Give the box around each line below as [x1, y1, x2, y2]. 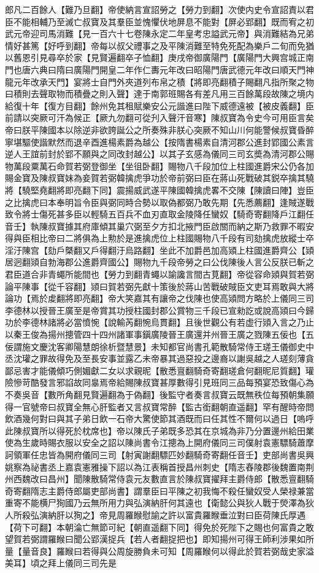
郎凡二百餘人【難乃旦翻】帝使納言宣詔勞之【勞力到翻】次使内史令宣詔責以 [5, 3, 306, 15]
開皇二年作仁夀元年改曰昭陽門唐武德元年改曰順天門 [99, 63, 306, 76]
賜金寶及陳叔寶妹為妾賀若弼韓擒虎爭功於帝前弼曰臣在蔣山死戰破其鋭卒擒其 [5, 171, 306, 184]
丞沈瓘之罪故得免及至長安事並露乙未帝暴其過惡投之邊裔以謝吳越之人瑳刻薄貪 [5, 352, 314, 365]
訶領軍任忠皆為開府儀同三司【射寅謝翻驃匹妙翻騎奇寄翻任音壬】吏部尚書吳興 [5, 448, 314, 461]
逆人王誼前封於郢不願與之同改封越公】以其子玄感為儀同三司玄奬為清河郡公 [5, 147, 306, 160]
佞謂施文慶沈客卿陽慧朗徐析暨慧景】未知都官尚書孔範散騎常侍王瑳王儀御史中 [5, 340, 314, 353]
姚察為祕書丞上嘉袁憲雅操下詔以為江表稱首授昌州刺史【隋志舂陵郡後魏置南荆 [5, 460, 314, 473]
